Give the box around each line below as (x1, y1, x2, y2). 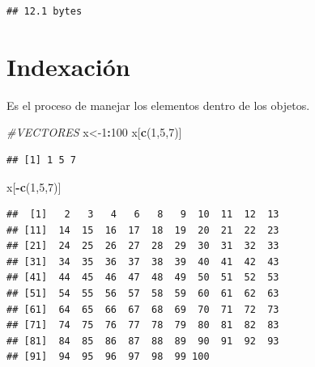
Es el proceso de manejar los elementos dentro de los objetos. (6, 96, 310, 113)
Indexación (6, 49, 130, 82)
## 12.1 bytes (6, 6, 83, 17)
